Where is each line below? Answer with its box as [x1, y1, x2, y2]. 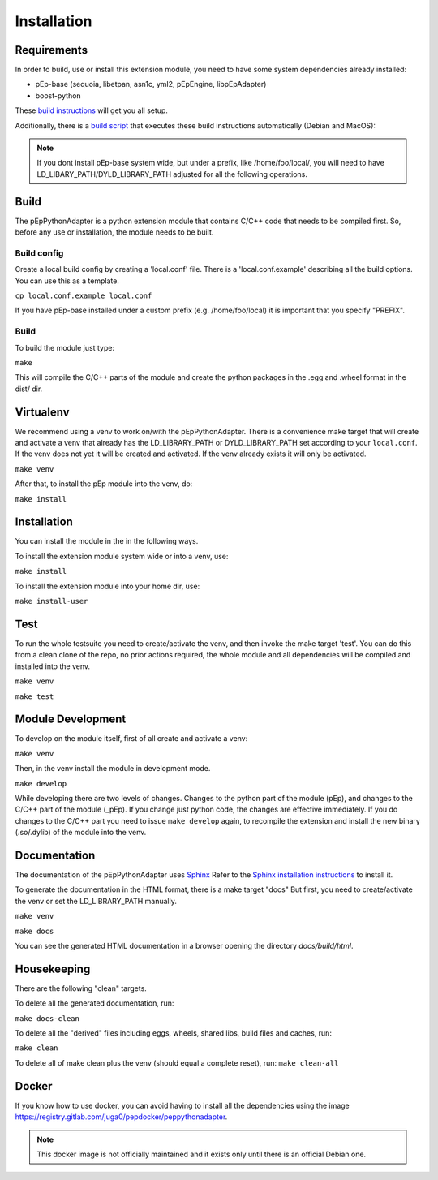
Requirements [15, 43, 88, 57]
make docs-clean [15, 1014, 80, 1023]
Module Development [15, 713, 127, 726]
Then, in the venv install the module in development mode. [15, 764, 211, 773]
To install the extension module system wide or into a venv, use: [15, 551, 229, 561]
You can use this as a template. [15, 276, 119, 286]
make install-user [15, 596, 88, 606]
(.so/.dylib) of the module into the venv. [15, 828, 147, 838]
